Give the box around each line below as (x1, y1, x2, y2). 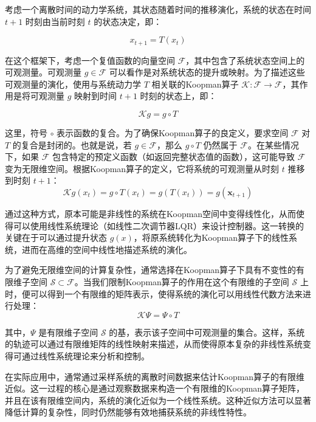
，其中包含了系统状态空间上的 (185, 54, 305, 66)
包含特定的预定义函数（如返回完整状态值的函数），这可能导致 (52, 150, 295, 163)
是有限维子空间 (38, 325, 98, 338)
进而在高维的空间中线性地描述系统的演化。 (21, 243, 192, 255)
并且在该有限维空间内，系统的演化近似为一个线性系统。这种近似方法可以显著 (5, 393, 311, 406)
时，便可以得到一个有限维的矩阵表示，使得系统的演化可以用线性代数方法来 (5, 287, 303, 300)
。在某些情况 (247, 138, 299, 151)
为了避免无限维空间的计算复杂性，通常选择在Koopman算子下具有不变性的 (5, 263, 297, 276)
